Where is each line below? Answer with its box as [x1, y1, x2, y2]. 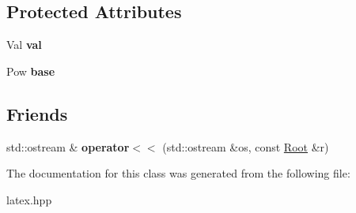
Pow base [6, 62, 55, 79]
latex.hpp [6, 191, 52, 207]
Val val [6, 36, 42, 53]
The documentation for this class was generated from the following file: [6, 165, 350, 181]
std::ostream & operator [6, 138, 130, 155]
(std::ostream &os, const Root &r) [162, 138, 329, 155]
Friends [6, 101, 68, 125]
